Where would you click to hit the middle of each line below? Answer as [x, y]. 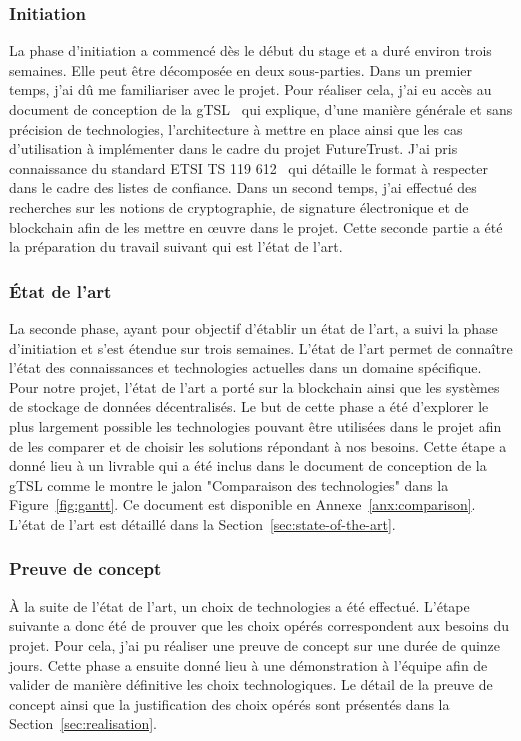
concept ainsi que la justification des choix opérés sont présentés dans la [229, 703]
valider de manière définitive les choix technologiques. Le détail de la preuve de [251, 684]
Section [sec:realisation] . [83, 723]
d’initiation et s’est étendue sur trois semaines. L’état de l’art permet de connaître [261, 347]
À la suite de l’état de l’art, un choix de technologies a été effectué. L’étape [239, 605]
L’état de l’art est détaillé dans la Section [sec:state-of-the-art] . [202, 523]
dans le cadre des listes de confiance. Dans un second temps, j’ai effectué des [243, 187]
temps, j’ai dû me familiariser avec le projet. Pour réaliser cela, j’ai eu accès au [250, 89]
